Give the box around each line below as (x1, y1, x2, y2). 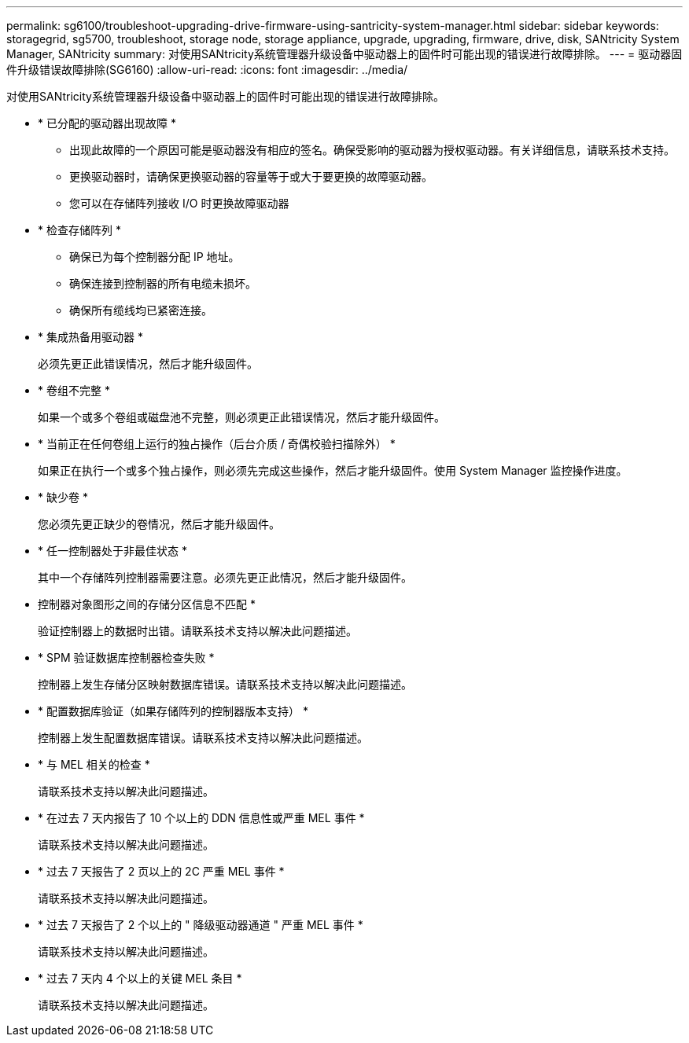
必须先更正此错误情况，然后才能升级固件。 (38, 357, 258, 370)
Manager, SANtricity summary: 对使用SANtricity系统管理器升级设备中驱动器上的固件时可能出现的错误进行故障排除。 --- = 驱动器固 (6, 47, 683, 61)
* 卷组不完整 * (38, 384, 110, 397)
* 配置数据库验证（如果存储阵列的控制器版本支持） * (38, 704, 308, 718)
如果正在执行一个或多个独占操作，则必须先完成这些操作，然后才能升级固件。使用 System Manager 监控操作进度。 (38, 464, 628, 477)
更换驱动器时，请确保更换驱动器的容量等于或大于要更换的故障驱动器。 (69, 170, 433, 183)
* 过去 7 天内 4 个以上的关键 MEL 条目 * (38, 971, 242, 985)
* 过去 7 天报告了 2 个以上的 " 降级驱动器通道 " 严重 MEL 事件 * (38, 918, 363, 931)
